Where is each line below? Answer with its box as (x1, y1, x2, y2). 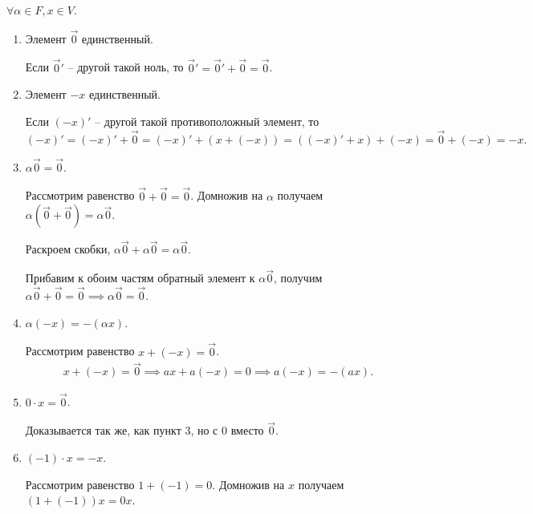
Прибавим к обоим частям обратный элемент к (25, 269, 255, 286)
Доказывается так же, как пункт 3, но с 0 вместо (25, 422, 264, 439)
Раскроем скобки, (25, 241, 111, 257)
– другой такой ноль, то (67, 59, 184, 75)
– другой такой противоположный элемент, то (95, 112, 319, 129)
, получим (274, 269, 323, 286)
